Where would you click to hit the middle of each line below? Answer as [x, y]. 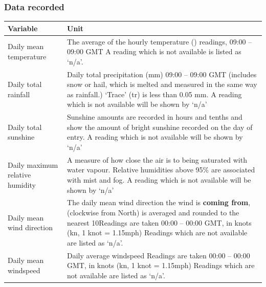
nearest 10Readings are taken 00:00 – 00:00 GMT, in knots [159, 222]
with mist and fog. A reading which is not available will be [159, 180]
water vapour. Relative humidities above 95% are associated [161, 170]
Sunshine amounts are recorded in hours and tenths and [155, 117]
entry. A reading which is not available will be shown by [155, 137]
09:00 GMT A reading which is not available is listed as [154, 51]
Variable [23, 28]
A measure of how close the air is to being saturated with [157, 159]
